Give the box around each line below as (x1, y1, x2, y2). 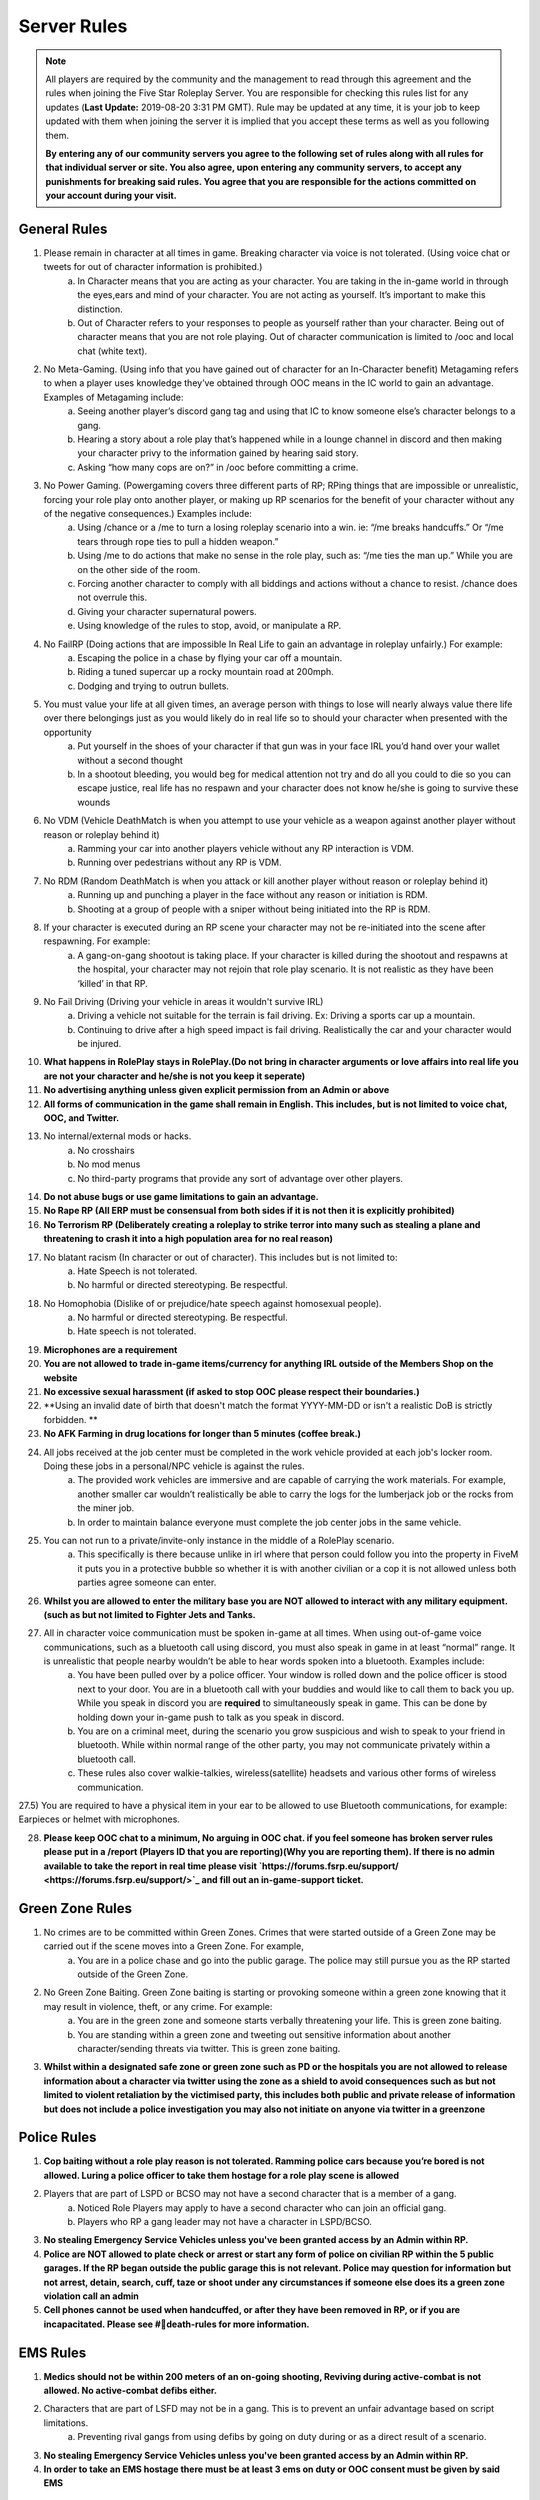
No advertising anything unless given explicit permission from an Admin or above (43, 1084, 390, 1096)
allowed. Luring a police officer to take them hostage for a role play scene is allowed (43, 2169, 400, 2181)
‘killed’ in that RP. (77, 977, 149, 989)
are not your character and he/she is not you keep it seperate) (43, 1070, 306, 1082)
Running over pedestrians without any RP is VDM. (77, 856, 282, 869)
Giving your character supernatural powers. (77, 605, 257, 617)
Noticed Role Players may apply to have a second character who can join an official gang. (77, 2201, 447, 2214)
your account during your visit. (45, 190, 177, 202)
